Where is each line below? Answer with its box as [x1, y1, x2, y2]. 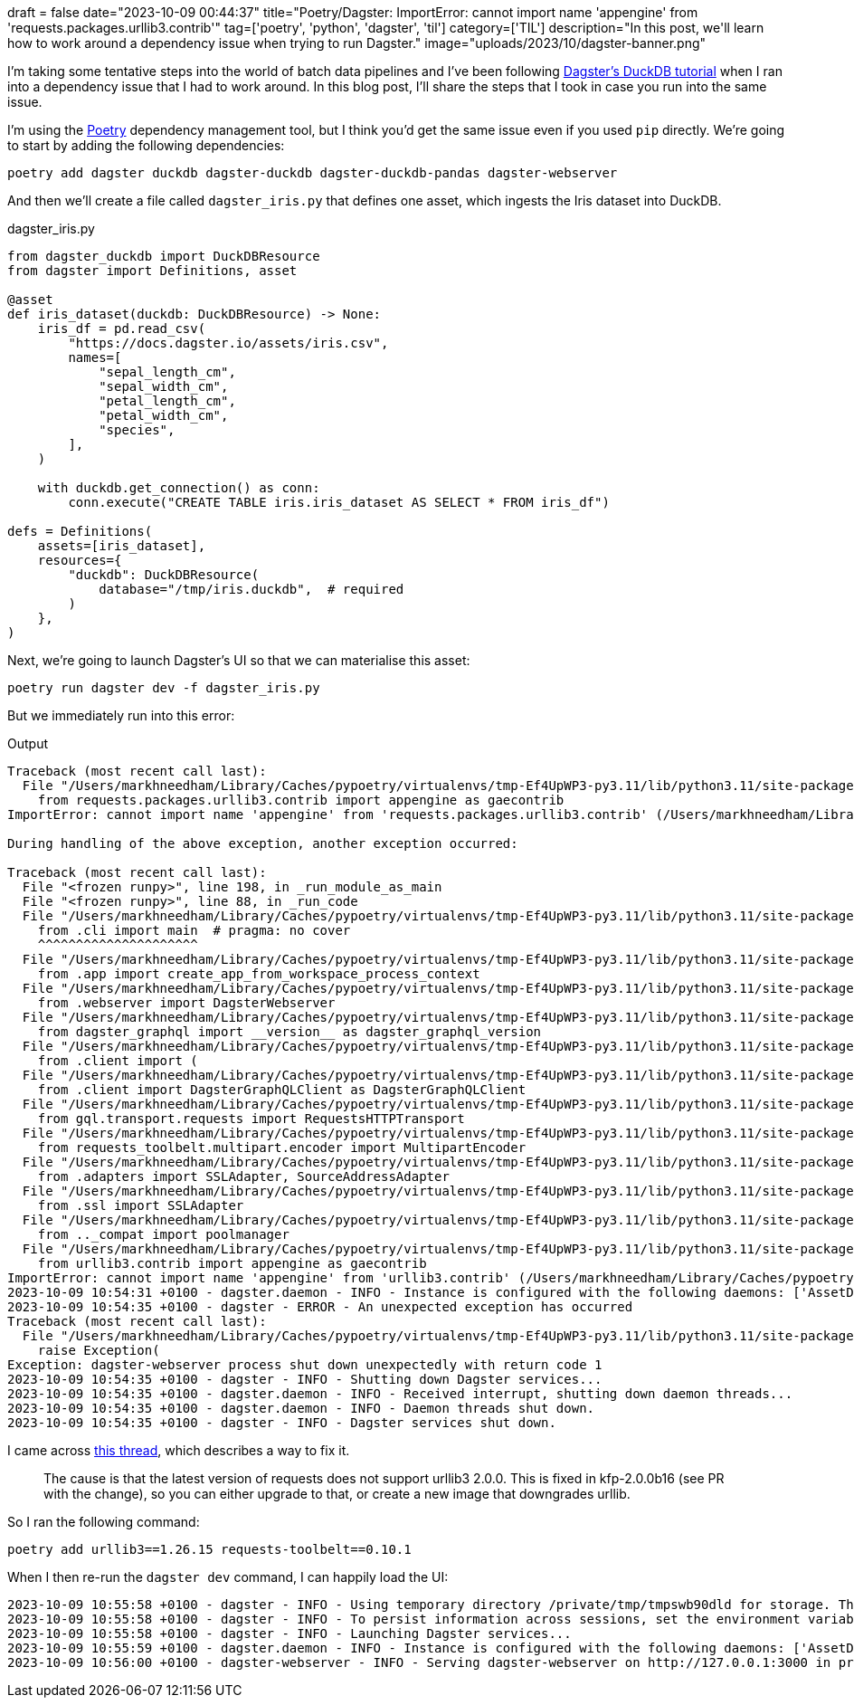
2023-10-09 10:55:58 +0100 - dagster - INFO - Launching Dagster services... [7, 1626, 572, 1641]
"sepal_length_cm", [99, 365, 236, 379]
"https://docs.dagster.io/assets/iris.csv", [68, 336, 389, 350]
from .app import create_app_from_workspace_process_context [37, 967, 480, 981]
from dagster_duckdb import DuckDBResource [7, 249, 320, 263]
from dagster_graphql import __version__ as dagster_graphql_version [37, 1024, 542, 1039]
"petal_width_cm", [99, 408, 229, 423]
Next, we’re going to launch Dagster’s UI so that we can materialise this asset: [7, 652, 470, 668]
